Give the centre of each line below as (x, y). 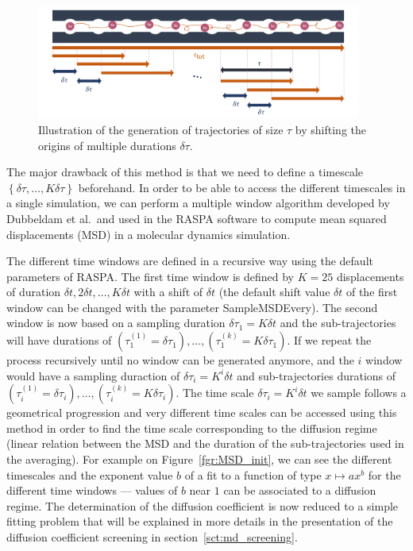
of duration (34, 292)
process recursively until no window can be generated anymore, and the (180, 360)
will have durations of (59, 340)
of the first (372, 292)
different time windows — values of (92, 490)
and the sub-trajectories (338, 323)
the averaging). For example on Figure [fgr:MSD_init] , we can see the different (199, 459)
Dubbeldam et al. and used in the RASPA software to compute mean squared (197, 218)
